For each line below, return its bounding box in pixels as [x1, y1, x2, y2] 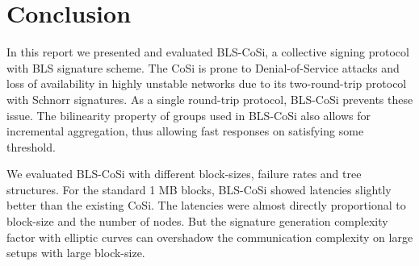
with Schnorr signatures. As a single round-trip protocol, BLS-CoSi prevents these [6, 90, 413, 107]
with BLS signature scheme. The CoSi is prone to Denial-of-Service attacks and [6, 59, 400, 76]
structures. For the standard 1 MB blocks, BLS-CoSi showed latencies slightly [6, 181, 392, 197]
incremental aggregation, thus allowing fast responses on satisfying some [6, 123, 364, 139]
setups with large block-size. [6, 244, 145, 261]
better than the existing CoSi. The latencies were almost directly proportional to [6, 197, 406, 214]
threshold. [6, 138, 56, 155]
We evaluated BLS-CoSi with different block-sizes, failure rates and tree [6, 165, 362, 182]
